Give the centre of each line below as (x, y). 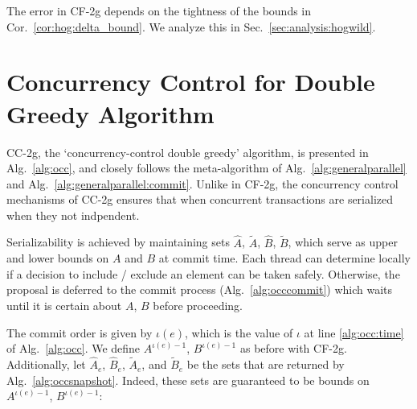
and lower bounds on (58, 258)
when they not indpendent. (73, 215)
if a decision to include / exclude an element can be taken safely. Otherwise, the (203, 273)
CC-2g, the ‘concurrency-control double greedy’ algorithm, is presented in (188, 152)
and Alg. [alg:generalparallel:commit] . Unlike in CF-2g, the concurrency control (202, 183)
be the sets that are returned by (266, 364)
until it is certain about (64, 306)
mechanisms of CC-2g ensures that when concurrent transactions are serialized (200, 199)
